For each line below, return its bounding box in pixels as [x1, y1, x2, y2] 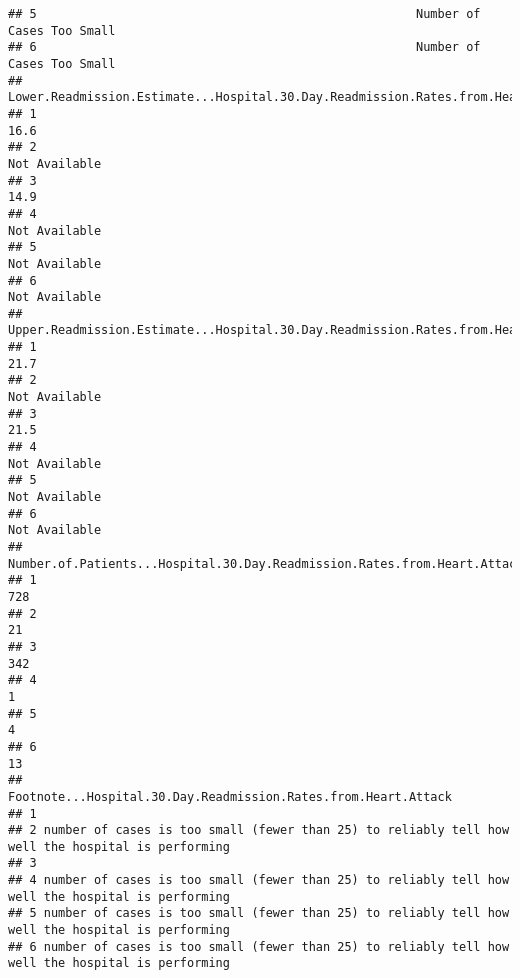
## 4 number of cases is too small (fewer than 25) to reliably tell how [8, 873, 510, 888]
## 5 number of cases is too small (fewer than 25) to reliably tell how [8, 906, 510, 921]
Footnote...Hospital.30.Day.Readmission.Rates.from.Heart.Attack [8, 789, 452, 804]
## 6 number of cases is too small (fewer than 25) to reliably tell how [8, 939, 510, 954]
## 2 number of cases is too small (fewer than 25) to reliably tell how [8, 823, 510, 838]
